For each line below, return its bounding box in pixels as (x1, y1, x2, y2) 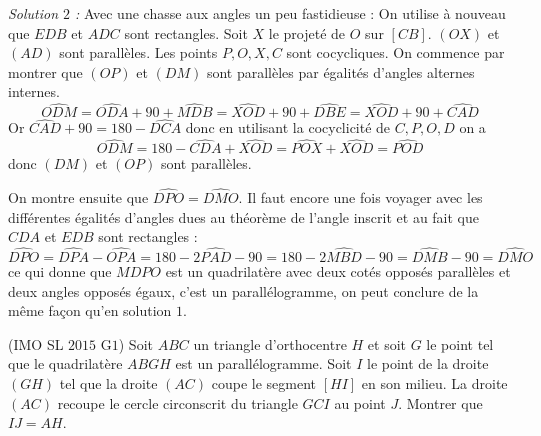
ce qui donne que (8, 261, 112, 282)
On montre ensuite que (8, 187, 149, 208)
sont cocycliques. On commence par (286, 42, 505, 63)
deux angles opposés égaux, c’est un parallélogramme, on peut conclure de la (8, 280, 479, 301)
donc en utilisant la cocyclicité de (185, 117, 391, 138)
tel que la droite (59, 373, 158, 393)
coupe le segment (211, 373, 317, 393)
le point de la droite (366, 353, 489, 374)
